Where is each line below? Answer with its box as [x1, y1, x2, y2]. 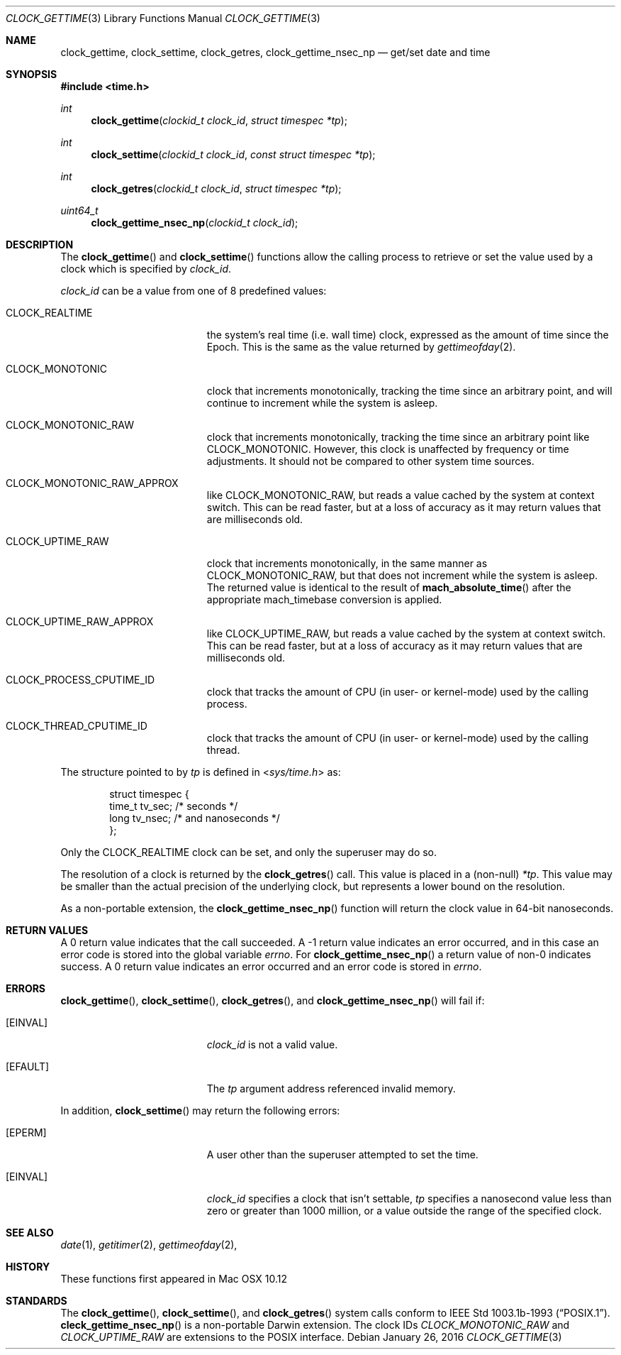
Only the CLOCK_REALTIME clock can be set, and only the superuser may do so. [60, 846, 437, 858]
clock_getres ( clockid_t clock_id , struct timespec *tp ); [91, 182, 342, 194]
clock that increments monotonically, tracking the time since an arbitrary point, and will [206, 385, 612, 397]
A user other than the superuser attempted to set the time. [206, 1148, 479, 1161]
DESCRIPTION [6, 238, 74, 251]
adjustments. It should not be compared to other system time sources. [206, 455, 535, 467]
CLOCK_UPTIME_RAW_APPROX [6, 615, 154, 627]
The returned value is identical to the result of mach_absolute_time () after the [206, 581, 571, 593]
